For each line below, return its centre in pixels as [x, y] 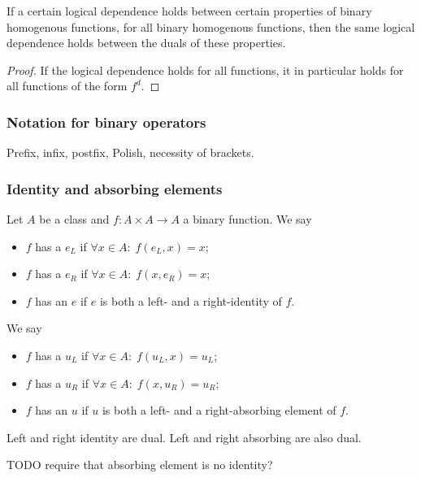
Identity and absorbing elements [115, 188]
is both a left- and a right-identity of [191, 300]
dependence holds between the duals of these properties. [146, 43]
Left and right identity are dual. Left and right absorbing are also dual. [184, 437]
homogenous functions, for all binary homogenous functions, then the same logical [211, 26]
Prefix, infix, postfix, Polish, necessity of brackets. [130, 152]
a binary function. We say [247, 219]
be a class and [74, 219]
